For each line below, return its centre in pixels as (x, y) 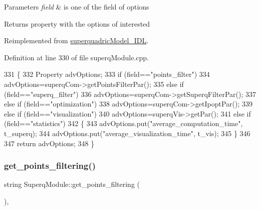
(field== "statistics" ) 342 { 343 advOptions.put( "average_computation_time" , (123, 123)
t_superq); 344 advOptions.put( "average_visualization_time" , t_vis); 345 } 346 (127, 133)
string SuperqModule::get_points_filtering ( (72, 184)
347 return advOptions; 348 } (49, 143)
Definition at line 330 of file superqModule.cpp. (76, 57)
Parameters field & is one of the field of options (77, 7)
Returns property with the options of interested (77, 23)
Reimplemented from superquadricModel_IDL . (76, 40)
